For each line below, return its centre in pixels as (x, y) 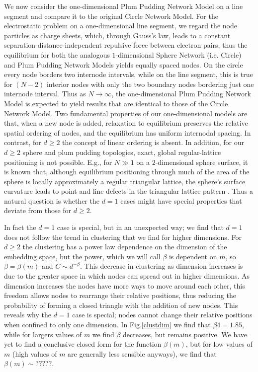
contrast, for (23, 142)
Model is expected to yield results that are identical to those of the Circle (116, 103)
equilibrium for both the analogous (57, 54)
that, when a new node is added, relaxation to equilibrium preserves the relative (126, 123)
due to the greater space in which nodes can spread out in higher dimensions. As (127, 276)
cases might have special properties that (181, 200)
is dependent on (193, 256)
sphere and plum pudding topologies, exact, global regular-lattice (122, 152)
